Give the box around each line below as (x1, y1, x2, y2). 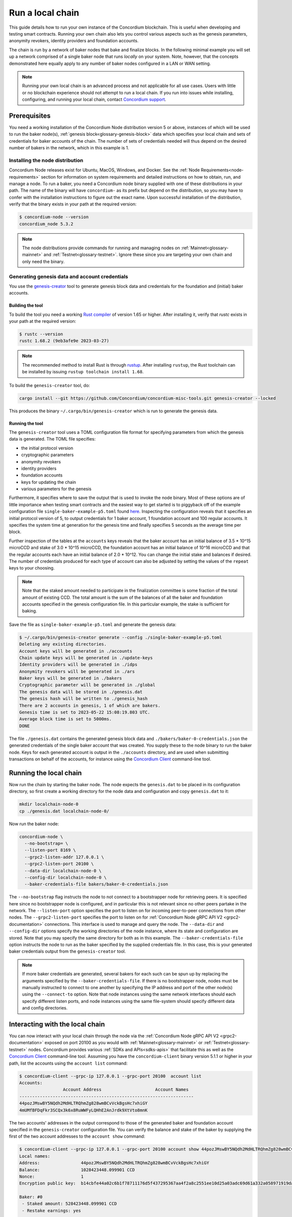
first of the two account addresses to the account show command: (9, 1133, 146, 1139)
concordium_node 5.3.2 (19, 221, 73, 226)
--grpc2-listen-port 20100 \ (24, 861, 94, 867)
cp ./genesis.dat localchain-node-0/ (19, 808, 109, 814)
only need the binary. (22, 258, 65, 264)
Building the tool (9, 302, 43, 309)
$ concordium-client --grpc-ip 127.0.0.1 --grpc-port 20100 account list (19, 1073, 202, 1079)
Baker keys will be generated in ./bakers (19, 676, 122, 681)
